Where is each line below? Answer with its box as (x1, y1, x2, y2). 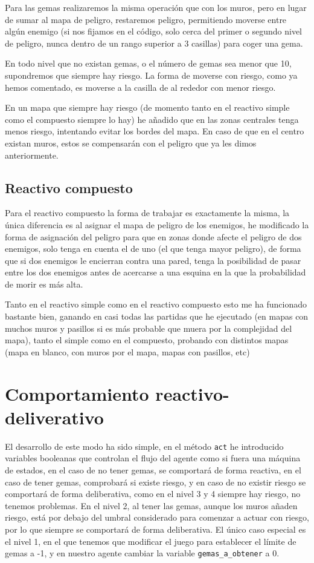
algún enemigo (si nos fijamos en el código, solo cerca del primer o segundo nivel (5, 25, 303, 38)
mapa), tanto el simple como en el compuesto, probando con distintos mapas (5, 334, 289, 346)
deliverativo (5, 404, 104, 429)
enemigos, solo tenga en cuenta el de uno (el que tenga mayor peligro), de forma (5, 242, 301, 255)
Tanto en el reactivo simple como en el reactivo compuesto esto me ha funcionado (5, 298, 307, 311)
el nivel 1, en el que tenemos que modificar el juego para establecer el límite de (5, 535, 296, 547)
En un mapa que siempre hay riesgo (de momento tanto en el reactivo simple (5, 101, 290, 114)
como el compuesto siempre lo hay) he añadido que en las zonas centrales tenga (5, 113, 299, 125)
